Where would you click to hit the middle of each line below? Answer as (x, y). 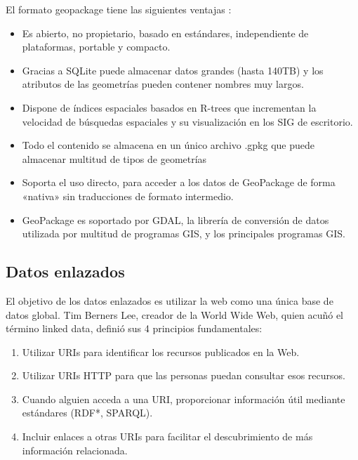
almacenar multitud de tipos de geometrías (114, 158)
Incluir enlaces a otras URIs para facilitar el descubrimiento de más (167, 436)
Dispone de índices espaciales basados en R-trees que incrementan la (169, 107)
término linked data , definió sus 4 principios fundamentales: (134, 328)
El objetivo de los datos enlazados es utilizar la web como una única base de (170, 300)
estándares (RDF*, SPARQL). (87, 413)
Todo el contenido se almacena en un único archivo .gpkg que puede (168, 145)
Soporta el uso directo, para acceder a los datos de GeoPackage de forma (179, 182)
